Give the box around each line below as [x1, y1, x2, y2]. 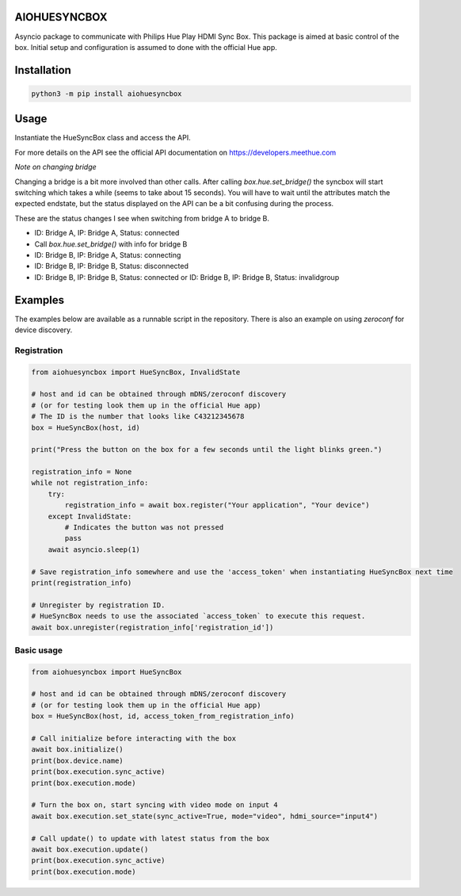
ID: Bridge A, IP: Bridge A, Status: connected [34, 228, 180, 238]
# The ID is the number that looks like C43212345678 [31, 412, 245, 421]
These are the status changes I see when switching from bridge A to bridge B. [14, 213, 269, 223]
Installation [14, 63, 71, 77]
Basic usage [14, 645, 63, 656]
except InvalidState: [48, 511, 132, 521]
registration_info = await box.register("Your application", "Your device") [64, 500, 370, 510]
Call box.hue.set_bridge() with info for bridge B [34, 239, 188, 249]
